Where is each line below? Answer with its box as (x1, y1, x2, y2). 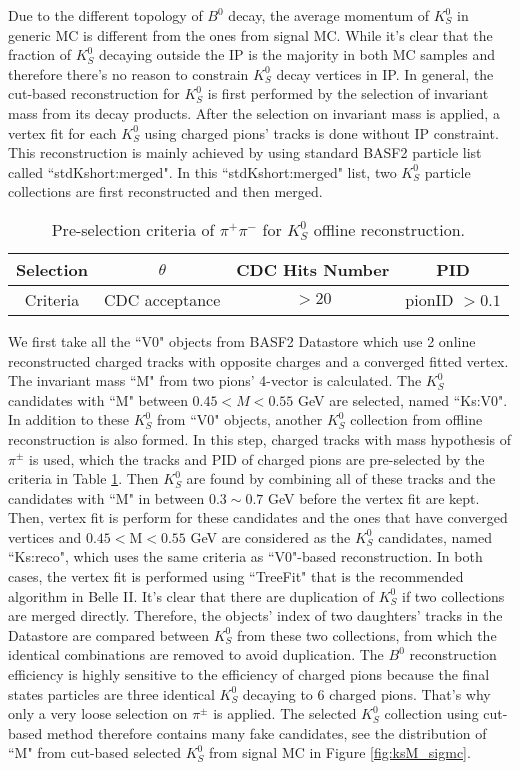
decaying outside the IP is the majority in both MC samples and (99, 44, 496, 65)
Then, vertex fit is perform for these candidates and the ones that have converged (8, 507, 508, 528)
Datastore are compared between (8, 624, 210, 645)
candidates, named (378, 526, 492, 547)
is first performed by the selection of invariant (207, 83, 489, 104)
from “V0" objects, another (157, 409, 323, 430)
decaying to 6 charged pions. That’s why (242, 683, 491, 704)
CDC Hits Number (236, 257, 390, 281)
